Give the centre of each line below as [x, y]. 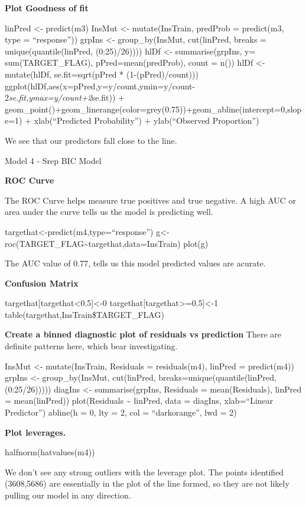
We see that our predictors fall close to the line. [91, 140]
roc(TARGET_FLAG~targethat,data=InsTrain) [93, 243]
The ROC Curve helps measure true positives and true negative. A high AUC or [150, 200]
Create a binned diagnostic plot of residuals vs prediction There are [143, 334]
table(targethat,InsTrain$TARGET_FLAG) [84, 314]
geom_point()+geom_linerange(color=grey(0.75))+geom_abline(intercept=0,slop [153, 109]
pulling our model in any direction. [68, 495]
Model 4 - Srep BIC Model [53, 160]
